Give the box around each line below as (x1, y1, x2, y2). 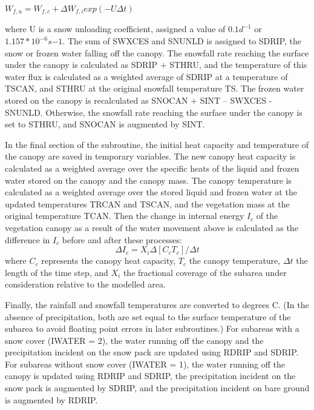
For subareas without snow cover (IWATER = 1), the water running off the (5, 357, 286, 370)
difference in (5, 233, 50, 246)
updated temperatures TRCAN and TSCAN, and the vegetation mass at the (5, 197, 290, 210)
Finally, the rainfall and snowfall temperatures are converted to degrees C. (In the (5, 298, 309, 311)
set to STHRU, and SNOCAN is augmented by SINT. (5, 118, 205, 130)
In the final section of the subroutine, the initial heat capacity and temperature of (5, 138, 309, 150)
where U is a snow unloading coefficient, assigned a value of (5, 22, 226, 35)
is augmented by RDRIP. (5, 393, 98, 406)
